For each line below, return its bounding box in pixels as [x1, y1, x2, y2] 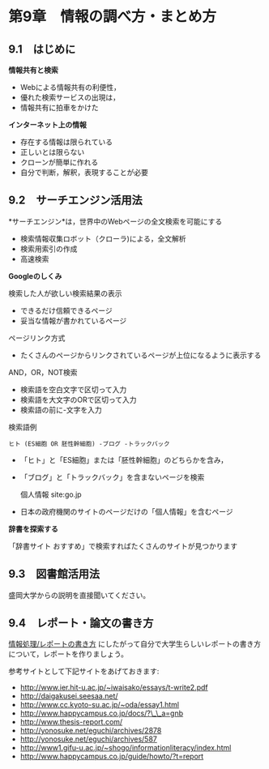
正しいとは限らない [19, 147, 85, 156]
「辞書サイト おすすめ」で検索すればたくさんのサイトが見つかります [8, 540, 237, 551]
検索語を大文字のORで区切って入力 [19, 395, 137, 404]
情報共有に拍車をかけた [19, 103, 99, 112]
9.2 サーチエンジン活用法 [8, 194, 143, 207]
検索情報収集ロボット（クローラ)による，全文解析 [19, 233, 186, 243]
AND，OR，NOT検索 [8, 367, 78, 377]
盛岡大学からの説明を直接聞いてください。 [8, 590, 151, 600]
